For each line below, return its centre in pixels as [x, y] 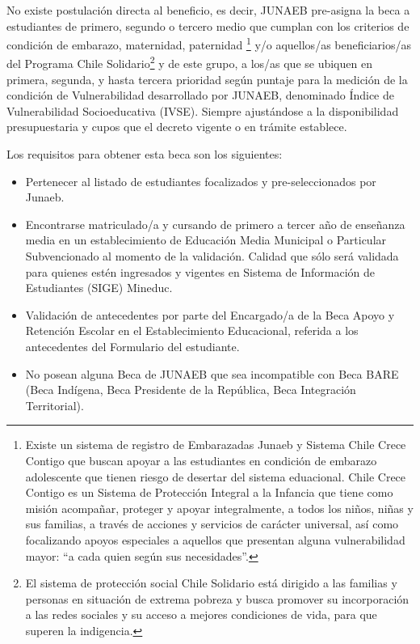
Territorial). [55, 405]
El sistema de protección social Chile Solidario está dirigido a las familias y [211, 583]
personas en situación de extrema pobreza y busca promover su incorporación [217, 598]
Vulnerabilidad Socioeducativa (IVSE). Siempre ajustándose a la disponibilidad [203, 110]
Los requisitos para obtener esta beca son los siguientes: [145, 154]
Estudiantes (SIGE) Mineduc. [99, 288]
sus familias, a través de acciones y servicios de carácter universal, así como [212, 524]
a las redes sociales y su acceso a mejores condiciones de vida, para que [201, 614]
